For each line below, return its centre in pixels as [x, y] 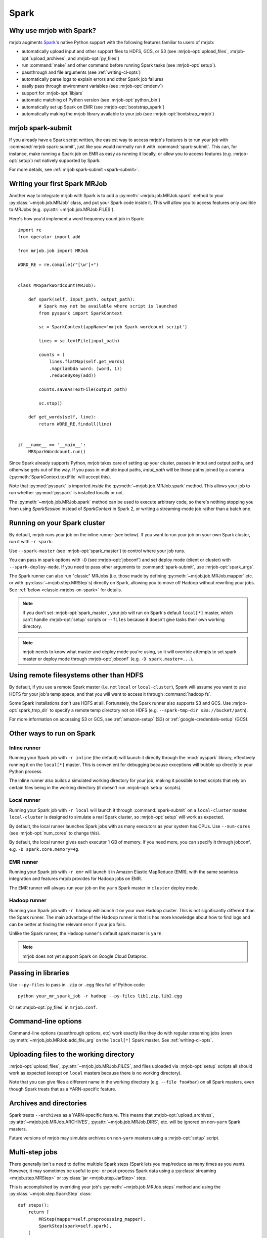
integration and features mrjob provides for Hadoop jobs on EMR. [76, 878]
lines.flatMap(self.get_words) [87, 362]
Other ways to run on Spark [52, 733]
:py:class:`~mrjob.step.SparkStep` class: [50, 1194]
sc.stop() [51, 403]
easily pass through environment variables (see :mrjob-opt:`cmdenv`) [92, 86]
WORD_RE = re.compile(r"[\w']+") [58, 264]
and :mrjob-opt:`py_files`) [93, 58]
